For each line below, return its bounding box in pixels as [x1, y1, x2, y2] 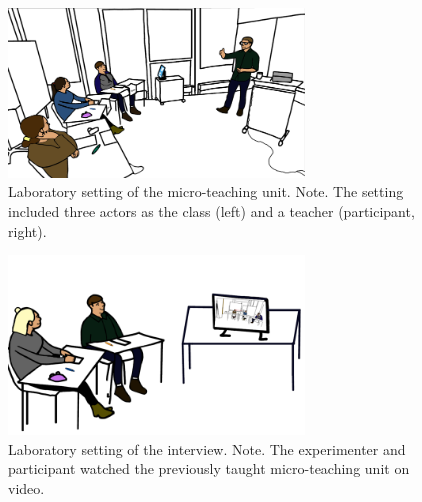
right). [8, 220, 47, 241]
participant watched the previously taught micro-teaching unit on [8, 458, 410, 479]
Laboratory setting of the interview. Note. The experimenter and [8, 438, 406, 459]
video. [8, 477, 45, 498]
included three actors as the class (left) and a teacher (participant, [8, 200, 415, 221]
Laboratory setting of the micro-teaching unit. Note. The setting [8, 181, 404, 202]
